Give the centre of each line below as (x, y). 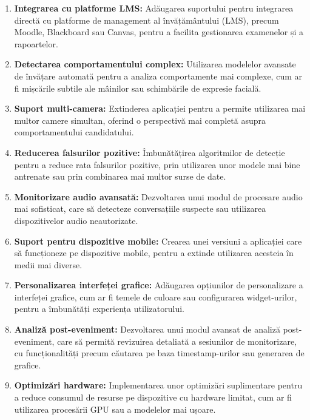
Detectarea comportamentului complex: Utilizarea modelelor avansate (155, 64)
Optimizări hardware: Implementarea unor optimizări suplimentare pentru (158, 385)
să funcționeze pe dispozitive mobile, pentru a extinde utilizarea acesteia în (154, 253)
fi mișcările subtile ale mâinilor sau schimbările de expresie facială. (138, 88)
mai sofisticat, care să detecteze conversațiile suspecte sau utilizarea (140, 208)
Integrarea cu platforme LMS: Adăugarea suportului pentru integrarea (154, 8)
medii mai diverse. (48, 264)
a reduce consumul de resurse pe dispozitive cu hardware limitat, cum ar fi (153, 397)
